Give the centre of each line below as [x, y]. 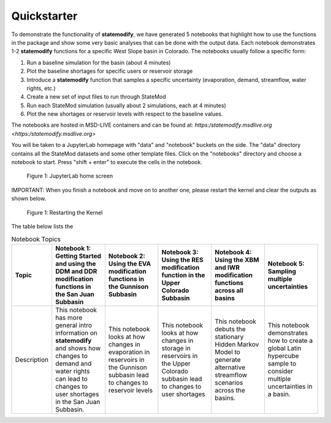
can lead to [72, 378]
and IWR [227, 268]
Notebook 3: [180, 252]
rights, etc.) [41, 88]
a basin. [279, 394]
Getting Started [78, 256]
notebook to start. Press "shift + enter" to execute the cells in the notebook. [107, 162]
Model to [227, 352]
